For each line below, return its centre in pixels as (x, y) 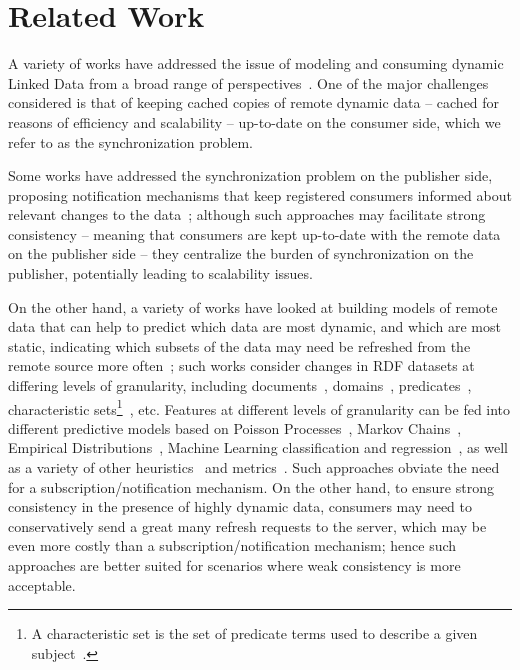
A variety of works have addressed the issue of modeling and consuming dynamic (256, 63)
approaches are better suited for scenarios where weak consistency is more (234, 565)
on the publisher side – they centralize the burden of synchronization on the (241, 253)
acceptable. (42, 584)
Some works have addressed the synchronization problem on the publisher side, (250, 175)
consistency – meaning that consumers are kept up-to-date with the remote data (254, 233)
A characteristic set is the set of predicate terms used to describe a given (254, 633)
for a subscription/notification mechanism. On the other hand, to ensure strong (251, 486)
